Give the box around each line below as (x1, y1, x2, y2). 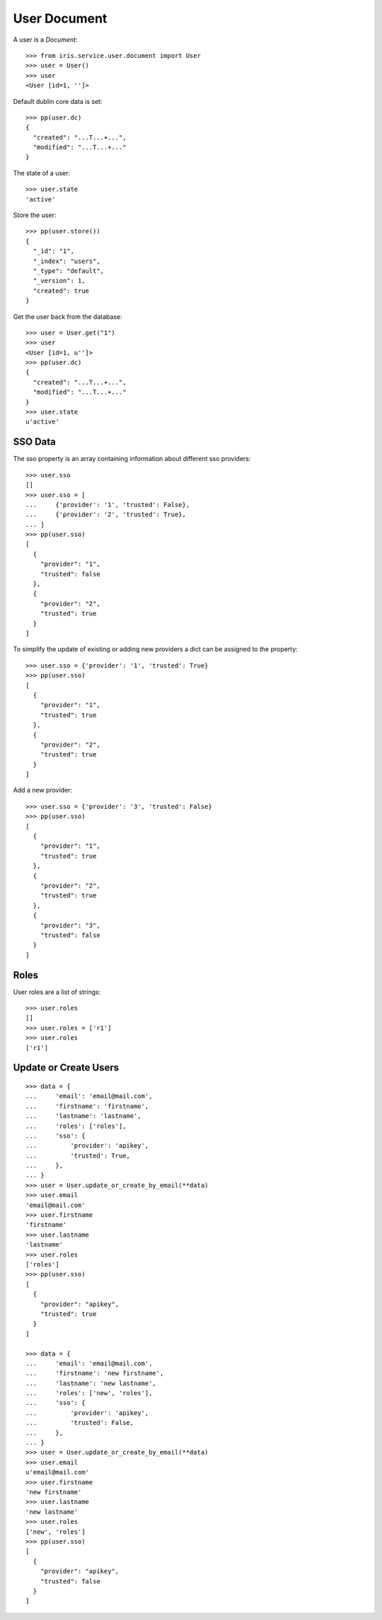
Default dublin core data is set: (13, 97, 103, 105)
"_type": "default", (33, 267, 105, 275)
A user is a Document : (13, 35, 78, 44)
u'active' (25, 418, 59, 426)
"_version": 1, (33, 276, 86, 285)
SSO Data (13, 436, 56, 448)
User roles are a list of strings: (13, 987, 101, 996)
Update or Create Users (13, 1061, 120, 1074)
